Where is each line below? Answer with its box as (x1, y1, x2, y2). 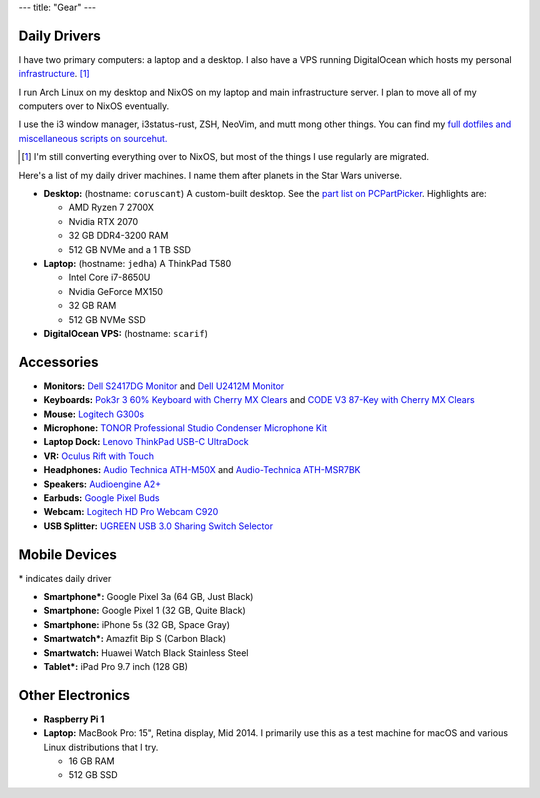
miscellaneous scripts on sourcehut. (18, 132, 168, 144)
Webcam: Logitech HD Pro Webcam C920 (43, 506, 219, 518)
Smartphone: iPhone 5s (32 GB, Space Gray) (43, 618, 230, 630)
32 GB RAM (68, 300, 117, 312)
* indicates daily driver (18, 572, 112, 584)
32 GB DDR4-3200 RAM (68, 230, 169, 242)
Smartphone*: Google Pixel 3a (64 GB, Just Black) (43, 591, 254, 603)
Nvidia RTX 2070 (68, 215, 139, 227)
